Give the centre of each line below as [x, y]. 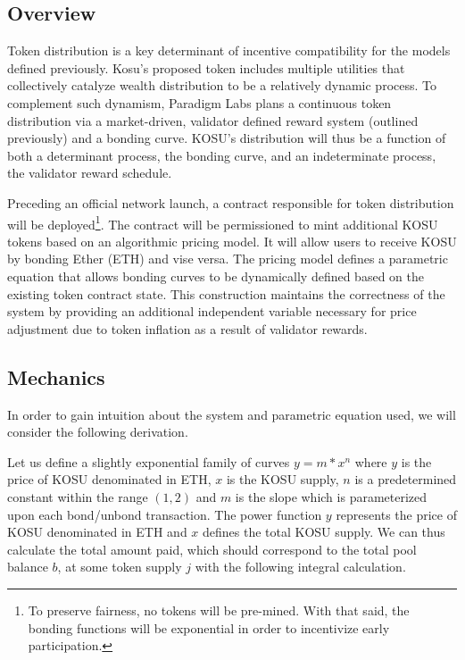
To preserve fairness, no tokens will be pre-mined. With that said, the [219, 610]
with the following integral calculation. [300, 567]
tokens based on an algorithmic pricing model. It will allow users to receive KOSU [232, 241]
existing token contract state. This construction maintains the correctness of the [226, 293]
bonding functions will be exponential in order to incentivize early [209, 627]
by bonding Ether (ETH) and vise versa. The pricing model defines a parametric [228, 259]
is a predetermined [406, 479]
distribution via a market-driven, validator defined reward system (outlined [213, 120]
